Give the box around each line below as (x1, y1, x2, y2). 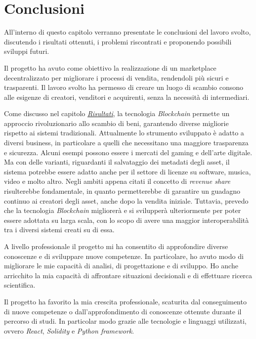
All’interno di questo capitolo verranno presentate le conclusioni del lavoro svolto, (4, 27, 251, 37)
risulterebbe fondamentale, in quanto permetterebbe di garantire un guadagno (4, 186, 240, 196)
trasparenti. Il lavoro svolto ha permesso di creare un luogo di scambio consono (4, 82, 244, 92)
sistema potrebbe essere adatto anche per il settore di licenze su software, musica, (4, 166, 251, 176)
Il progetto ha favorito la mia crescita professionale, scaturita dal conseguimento (4, 296, 247, 306)
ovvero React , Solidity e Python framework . (4, 325, 134, 336)
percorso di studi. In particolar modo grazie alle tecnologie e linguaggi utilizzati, (4, 316, 247, 326)
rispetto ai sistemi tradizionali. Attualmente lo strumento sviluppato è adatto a (4, 127, 244, 138)
